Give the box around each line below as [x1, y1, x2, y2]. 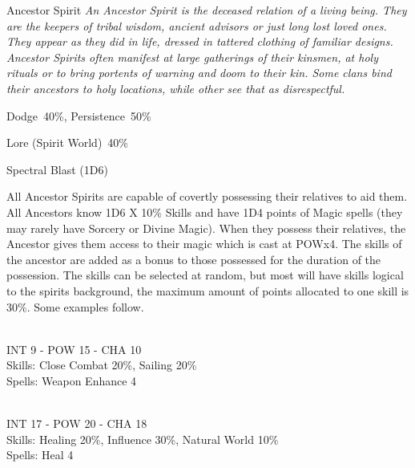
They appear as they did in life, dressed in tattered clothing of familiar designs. [6, 33, 393, 50]
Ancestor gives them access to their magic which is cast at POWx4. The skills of [6, 235, 402, 252]
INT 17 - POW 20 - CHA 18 [6, 415, 147, 432]
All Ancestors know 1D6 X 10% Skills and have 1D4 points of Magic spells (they [6, 203, 403, 220]
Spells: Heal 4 [6, 446, 74, 463]
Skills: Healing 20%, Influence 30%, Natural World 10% [6, 430, 279, 447]
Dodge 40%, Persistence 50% [6, 107, 151, 124]
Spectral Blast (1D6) [6, 161, 108, 177]
